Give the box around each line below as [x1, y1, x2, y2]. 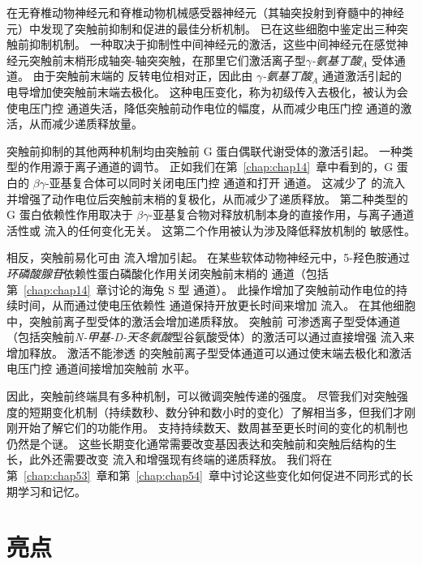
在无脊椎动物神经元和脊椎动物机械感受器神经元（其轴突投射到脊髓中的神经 [6, 4, 404, 20]
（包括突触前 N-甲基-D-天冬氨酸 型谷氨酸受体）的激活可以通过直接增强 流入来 [6, 328, 415, 345]
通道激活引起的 [322, 67, 403, 84]
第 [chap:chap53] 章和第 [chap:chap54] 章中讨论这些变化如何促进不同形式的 [6, 467, 402, 484]
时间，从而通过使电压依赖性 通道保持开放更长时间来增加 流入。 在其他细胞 [17, 297, 416, 314]
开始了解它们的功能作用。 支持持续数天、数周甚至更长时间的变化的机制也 [17, 419, 408, 436]
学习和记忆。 [17, 482, 86, 499]
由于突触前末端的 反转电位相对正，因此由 [32, 67, 253, 84]
